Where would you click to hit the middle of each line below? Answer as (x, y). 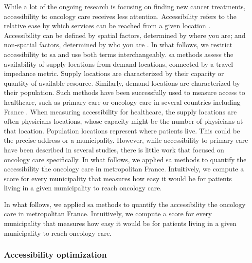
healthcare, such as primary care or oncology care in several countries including (122, 102)
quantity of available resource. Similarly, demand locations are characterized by (122, 83)
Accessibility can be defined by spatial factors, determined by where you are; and (125, 35)
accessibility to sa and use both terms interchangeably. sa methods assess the (119, 54)
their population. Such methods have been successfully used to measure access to (125, 92)
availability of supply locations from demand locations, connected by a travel (118, 64)
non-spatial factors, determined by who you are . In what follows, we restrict (118, 45)
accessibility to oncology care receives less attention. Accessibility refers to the (120, 16)
